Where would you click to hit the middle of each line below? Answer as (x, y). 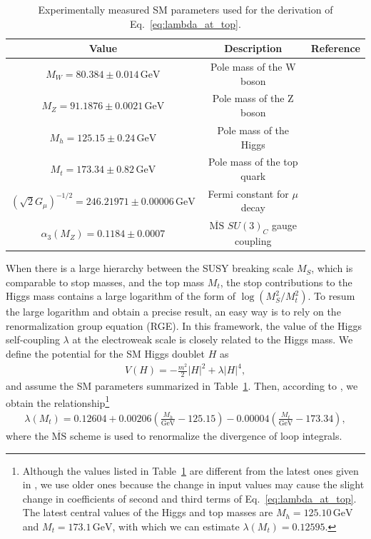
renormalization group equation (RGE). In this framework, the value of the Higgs (184, 325)
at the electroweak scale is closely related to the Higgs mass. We (213, 339)
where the (27, 435)
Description (253, 48)
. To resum (331, 296)
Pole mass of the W (253, 67)
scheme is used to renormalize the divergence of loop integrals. (206, 435)
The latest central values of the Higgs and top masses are (148, 512)
